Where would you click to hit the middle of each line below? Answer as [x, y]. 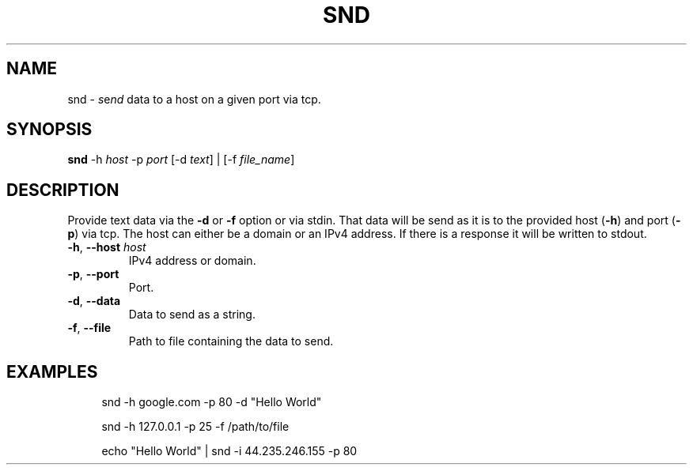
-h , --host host [107, 247]
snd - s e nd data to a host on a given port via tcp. [194, 99]
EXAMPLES [52, 371]
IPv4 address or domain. [192, 261]
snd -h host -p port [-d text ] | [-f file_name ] [181, 160]
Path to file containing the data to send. [231, 341]
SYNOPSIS [49, 130]
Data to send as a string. [192, 315]
